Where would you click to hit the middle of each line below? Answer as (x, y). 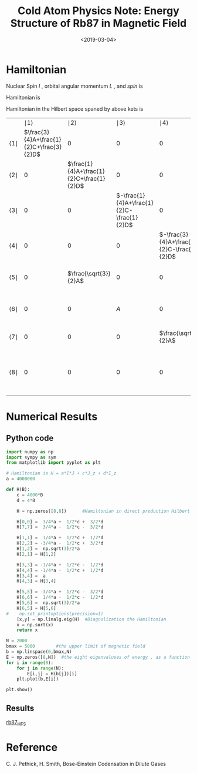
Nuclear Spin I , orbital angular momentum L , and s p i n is (74, 86)
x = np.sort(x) (35, 625)
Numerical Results (52, 417)
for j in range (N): (40, 668)
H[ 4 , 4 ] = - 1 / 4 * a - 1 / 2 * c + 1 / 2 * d (60, 570)
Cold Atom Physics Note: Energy (98, 11)
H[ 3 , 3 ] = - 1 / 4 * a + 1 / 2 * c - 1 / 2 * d (60, 565)
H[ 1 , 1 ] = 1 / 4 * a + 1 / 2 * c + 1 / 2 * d (60, 538)
